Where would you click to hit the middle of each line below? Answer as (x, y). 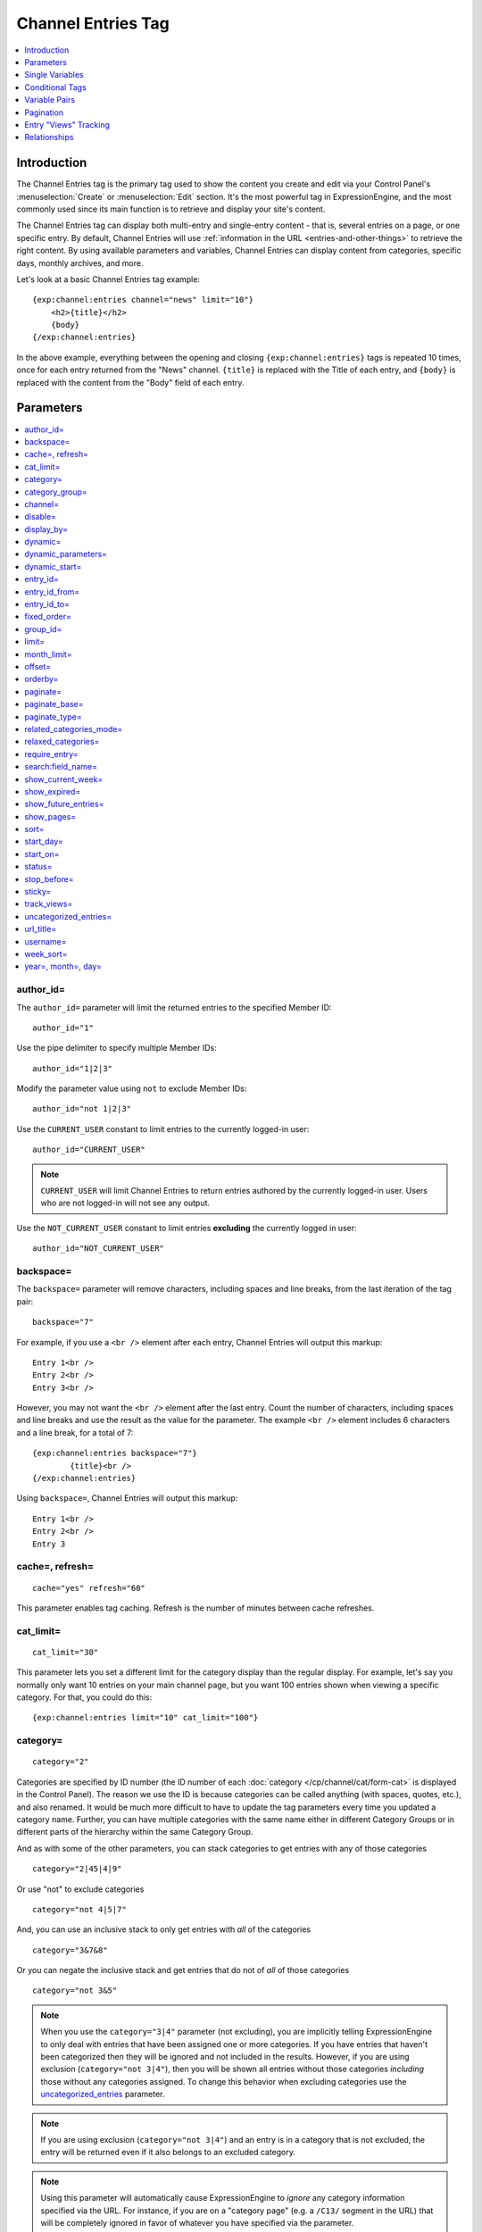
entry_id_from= (52, 591)
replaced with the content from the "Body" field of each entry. (130, 382)
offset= (38, 666)
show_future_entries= (64, 804)
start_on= (42, 854)
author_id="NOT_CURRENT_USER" (99, 1249)
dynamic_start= (53, 566)
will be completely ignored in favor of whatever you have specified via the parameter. (197, 2222)
